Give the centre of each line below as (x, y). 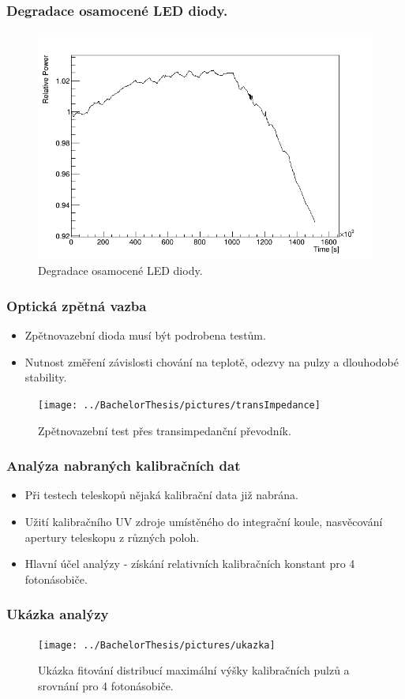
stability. (46, 377)
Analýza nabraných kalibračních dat (124, 466)
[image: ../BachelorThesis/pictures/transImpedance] (179, 405)
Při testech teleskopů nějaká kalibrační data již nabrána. (162, 495)
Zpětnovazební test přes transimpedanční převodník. (165, 430)
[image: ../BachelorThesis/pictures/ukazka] (157, 645)
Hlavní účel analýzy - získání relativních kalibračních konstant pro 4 (190, 564)
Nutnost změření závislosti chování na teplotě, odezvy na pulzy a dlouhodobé (212, 361)
